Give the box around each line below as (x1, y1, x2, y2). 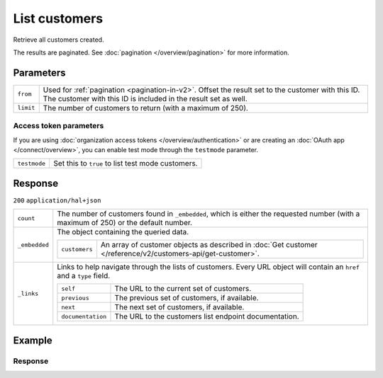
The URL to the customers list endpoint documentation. (114, 311, 299, 321)
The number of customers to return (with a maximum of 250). (43, 103, 248, 113)
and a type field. (57, 271, 111, 281)
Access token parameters (13, 121, 104, 131)
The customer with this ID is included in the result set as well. (43, 93, 248, 103)
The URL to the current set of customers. (114, 284, 252, 294)
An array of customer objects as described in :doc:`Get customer (100, 240, 318, 250)
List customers (13, 11, 104, 26)
